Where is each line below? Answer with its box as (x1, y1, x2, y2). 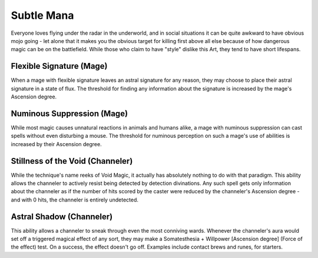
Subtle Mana (11, 9, 74, 22)
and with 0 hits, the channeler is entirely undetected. (11, 196, 138, 203)
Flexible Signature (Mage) (11, 61, 108, 71)
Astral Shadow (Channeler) (11, 211, 113, 221)
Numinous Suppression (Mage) (11, 108, 128, 118)
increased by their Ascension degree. (11, 140, 102, 147)
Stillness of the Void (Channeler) (11, 156, 133, 166)
